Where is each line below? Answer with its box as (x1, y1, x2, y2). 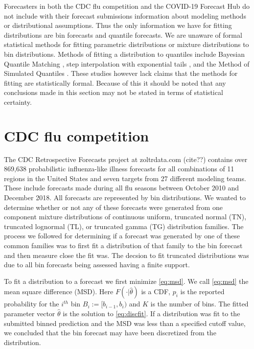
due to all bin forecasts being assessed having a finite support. (4, 259, 190, 270)
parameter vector (4, 308, 55, 318)
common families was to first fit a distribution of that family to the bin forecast (4, 240, 243, 250)
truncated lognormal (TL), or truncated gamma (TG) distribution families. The (4, 221, 244, 231)
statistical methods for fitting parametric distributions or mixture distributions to (4, 39, 249, 49)
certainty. (4, 96, 32, 107)
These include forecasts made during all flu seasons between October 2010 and (4, 183, 239, 193)
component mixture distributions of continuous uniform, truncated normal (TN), (4, 211, 247, 222)
